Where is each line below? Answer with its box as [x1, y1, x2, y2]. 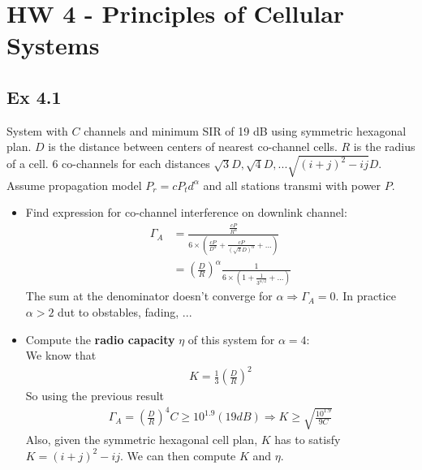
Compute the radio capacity [25, 330, 175, 347]
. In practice [335, 287, 396, 304]
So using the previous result [25, 387, 165, 404]
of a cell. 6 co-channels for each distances [6, 155, 210, 172]
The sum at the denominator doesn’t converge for [25, 287, 273, 304]
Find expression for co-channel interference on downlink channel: [25, 204, 347, 221]
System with [6, 122, 68, 139]
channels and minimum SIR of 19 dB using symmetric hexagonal [84, 122, 407, 139]
